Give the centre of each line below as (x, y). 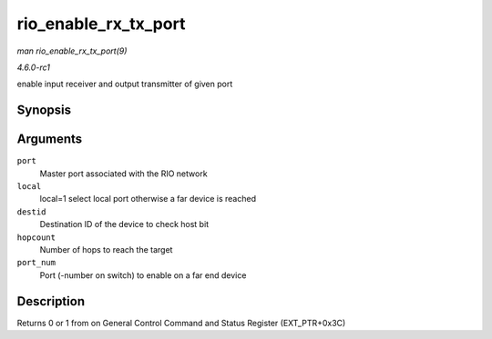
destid (31, 212)
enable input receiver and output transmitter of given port (125, 84)
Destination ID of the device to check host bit (124, 224)
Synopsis (44, 110)
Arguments (50, 140)
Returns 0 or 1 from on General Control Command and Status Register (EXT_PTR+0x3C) (181, 323)
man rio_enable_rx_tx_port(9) (72, 51)
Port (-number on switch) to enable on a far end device (143, 275)
